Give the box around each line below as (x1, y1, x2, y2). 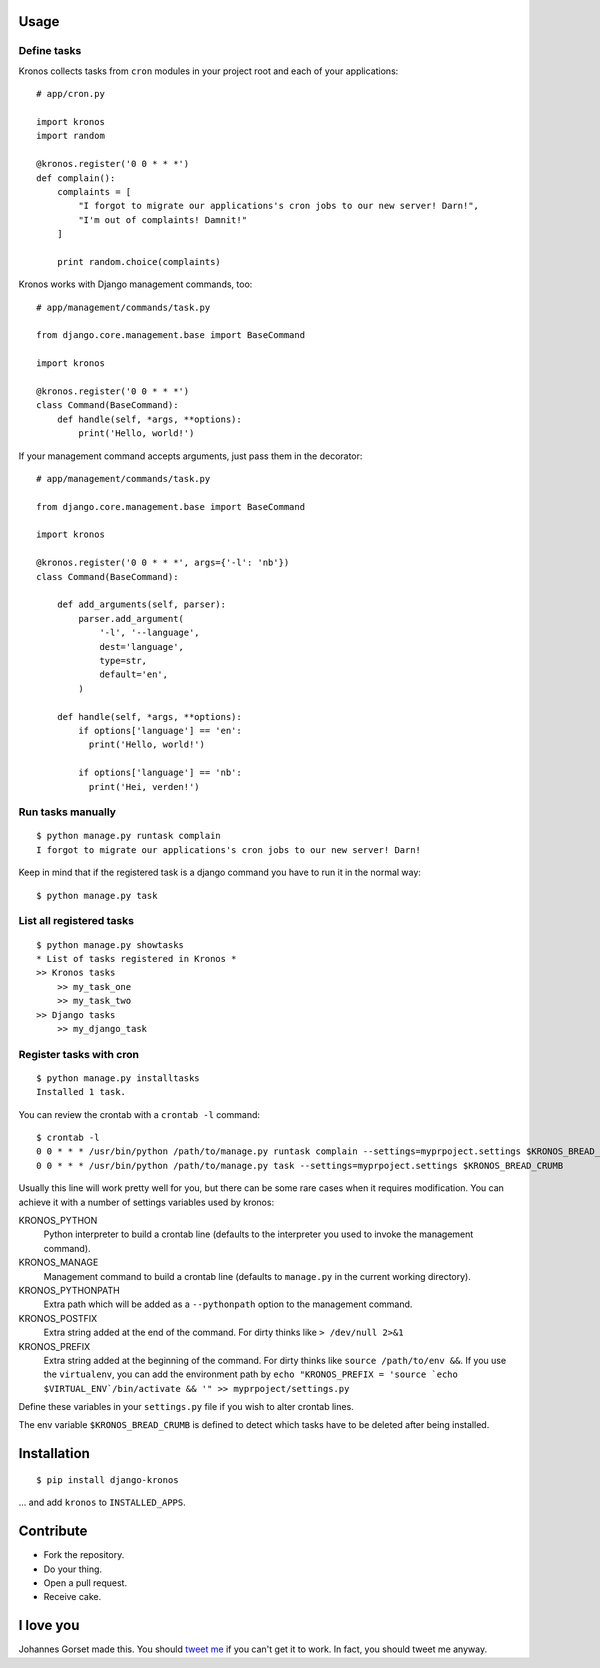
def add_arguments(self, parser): (56, 599, 227, 610)
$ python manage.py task (36, 890, 158, 901)
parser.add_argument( (78, 613, 185, 624)
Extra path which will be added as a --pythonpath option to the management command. (43, 1298, 413, 1310)
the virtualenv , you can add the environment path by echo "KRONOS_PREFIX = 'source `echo (43, 1368, 459, 1380)
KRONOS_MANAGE (18, 1256, 99, 1269)
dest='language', (99, 641, 185, 652)
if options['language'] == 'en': (78, 725, 242, 736)
